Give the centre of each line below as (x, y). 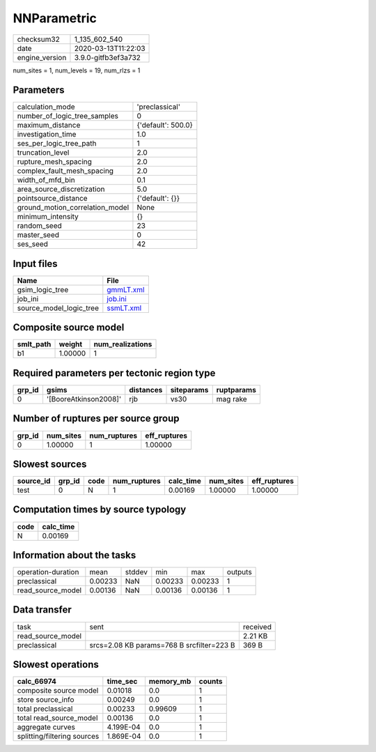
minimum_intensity (48, 217)
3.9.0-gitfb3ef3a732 (107, 57)
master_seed (38, 235)
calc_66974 (37, 682)
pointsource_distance (52, 199)
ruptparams (236, 390)
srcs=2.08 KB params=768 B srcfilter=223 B (162, 645)
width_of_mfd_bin (46, 180)
